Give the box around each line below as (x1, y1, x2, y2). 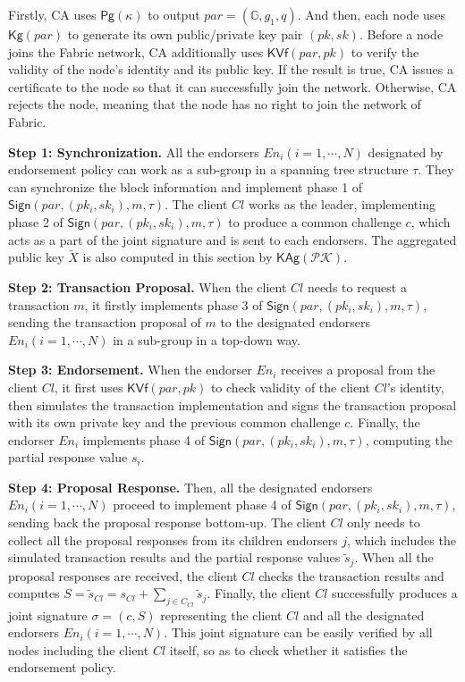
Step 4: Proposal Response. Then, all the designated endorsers (8, 477, 373, 496)
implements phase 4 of (82, 430, 205, 449)
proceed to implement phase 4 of (113, 495, 292, 514)
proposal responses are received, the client (8, 566, 238, 585)
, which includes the (347, 530, 456, 549)
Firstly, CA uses (8, 5, 97, 23)
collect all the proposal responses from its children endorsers (8, 530, 338, 549)
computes (8, 584, 60, 602)
